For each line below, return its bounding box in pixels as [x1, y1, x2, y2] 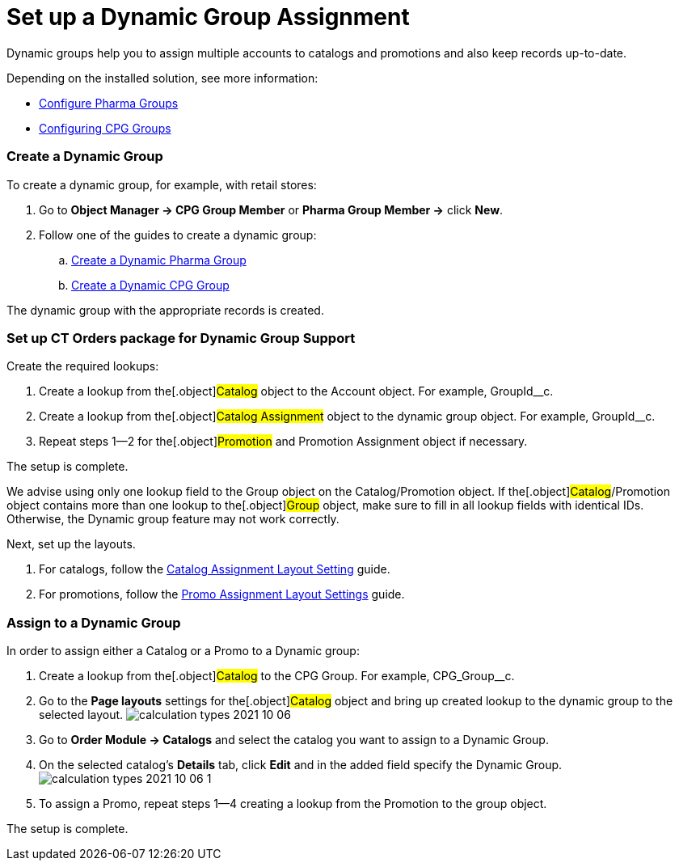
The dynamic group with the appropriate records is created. [6, 302, 324, 317]
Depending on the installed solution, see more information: [6, 70, 318, 85]
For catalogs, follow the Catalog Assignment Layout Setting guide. [39, 562, 390, 577]
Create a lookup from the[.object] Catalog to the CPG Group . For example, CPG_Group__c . [39, 669, 515, 683]
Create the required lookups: [6, 359, 159, 374]
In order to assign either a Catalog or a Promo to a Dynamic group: [6, 644, 360, 658]
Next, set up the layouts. [6, 537, 136, 552]
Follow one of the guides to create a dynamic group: [39, 227, 317, 242]
